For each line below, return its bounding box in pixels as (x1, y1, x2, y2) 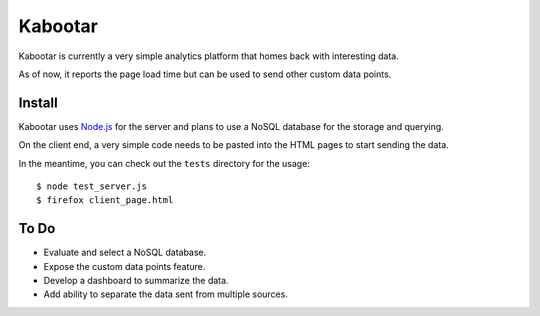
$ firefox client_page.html (36, 195, 174, 206)
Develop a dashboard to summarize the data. (43, 275, 229, 287)
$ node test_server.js (36, 181, 148, 192)
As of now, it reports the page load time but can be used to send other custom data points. (18, 68, 392, 80)
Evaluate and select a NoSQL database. (43, 246, 207, 259)
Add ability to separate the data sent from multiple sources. (43, 288, 289, 300)
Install (18, 94, 59, 111)
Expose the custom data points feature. (43, 260, 206, 272)
